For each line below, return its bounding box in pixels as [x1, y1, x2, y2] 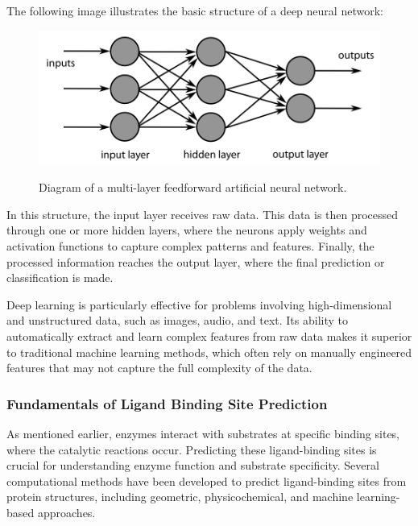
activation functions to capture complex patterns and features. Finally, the [6, 237, 375, 254]
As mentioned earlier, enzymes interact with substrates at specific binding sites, [6, 425, 400, 441]
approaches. [37, 503, 96, 520]
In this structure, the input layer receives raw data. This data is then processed [6, 205, 399, 222]
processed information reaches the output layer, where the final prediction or [6, 253, 385, 270]
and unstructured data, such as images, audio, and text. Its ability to [6, 312, 348, 329]
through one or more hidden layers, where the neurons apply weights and [6, 222, 367, 238]
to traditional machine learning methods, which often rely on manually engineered [6, 343, 412, 360]
